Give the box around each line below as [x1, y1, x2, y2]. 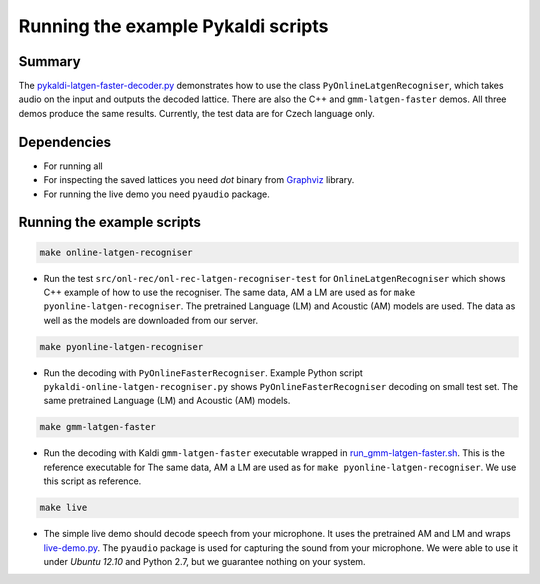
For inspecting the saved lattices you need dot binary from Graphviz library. [43, 174, 355, 186]
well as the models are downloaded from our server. [43, 314, 259, 326]
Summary [18, 53, 81, 70]
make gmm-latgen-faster [39, 421, 157, 433]
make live [39, 502, 88, 514]
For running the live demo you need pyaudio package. [43, 188, 270, 200]
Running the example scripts [18, 214, 202, 231]
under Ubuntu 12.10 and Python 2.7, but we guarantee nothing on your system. [43, 555, 366, 567]
